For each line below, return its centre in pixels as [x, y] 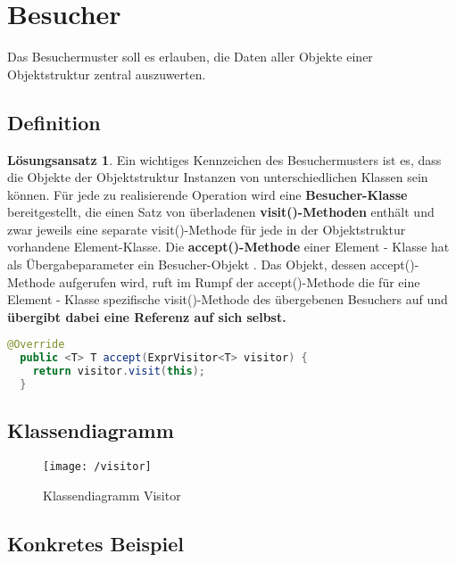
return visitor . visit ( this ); [119, 372]
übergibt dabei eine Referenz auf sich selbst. [147, 316]
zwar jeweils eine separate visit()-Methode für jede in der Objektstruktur [207, 229]
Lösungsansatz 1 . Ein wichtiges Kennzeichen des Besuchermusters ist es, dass [224, 159]
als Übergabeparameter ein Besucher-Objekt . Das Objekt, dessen [187, 264]
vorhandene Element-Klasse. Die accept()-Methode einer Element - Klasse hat [228, 247]
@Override [36, 345]
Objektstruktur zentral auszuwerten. [107, 74]
